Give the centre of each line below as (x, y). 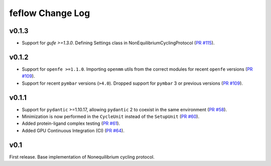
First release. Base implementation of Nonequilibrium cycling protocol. (82, 157)
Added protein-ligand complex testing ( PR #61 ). (71, 123)
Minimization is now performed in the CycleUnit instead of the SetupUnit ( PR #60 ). (111, 117)
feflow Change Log (50, 13)
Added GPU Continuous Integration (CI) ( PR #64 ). (73, 130)
